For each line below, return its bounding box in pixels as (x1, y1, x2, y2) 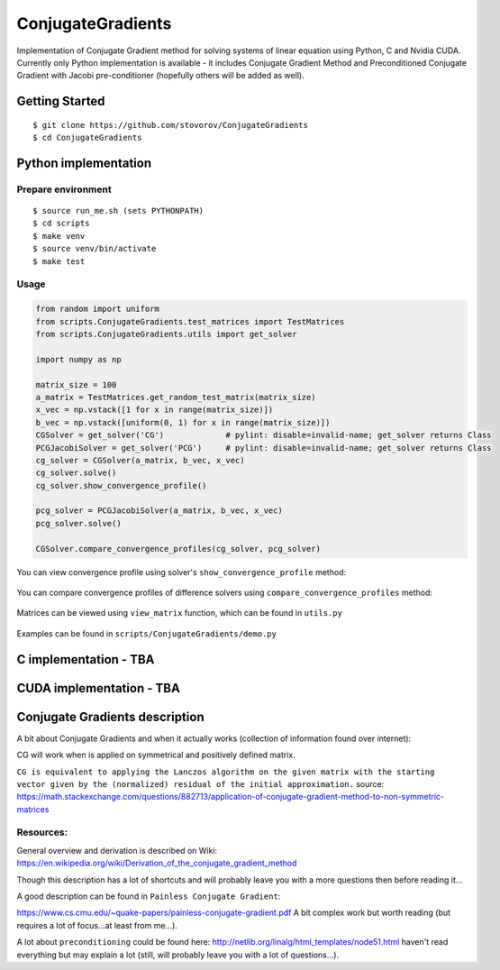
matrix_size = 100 (35, 380, 117, 389)
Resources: (16, 826, 68, 838)
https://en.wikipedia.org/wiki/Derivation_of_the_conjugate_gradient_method (16, 857, 297, 869)
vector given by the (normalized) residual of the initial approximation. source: (16, 778, 385, 789)
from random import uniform (35, 304, 159, 315)
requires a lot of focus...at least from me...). (16, 920, 177, 930)
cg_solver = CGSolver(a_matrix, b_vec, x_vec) (35, 455, 245, 465)
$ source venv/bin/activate (32, 243, 157, 254)
